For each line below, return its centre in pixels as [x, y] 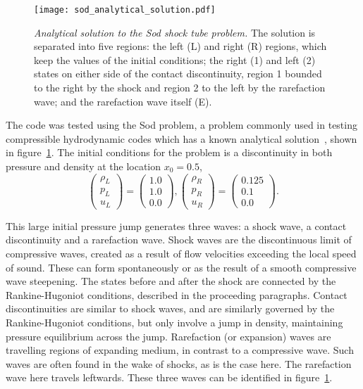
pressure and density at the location [84, 166]
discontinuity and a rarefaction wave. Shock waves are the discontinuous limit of [179, 240]
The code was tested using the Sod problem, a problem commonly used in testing [181, 125]
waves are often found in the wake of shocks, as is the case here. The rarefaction [179, 363]
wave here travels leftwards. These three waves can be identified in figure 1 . [169, 377]
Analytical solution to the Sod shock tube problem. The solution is [175, 32]
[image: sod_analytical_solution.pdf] [125, 10]
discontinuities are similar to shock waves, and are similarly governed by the [170, 308]
